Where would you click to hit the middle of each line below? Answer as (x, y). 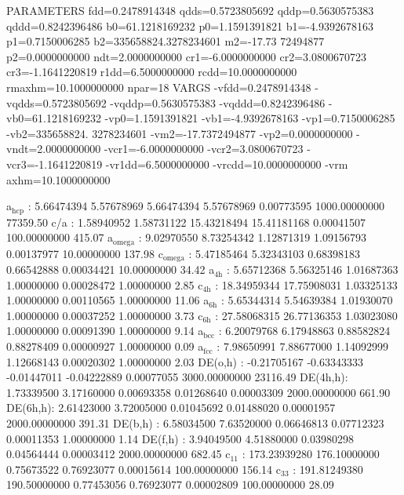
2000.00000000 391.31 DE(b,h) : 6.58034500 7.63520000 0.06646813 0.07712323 (195, 423)
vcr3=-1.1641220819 (55, 164)
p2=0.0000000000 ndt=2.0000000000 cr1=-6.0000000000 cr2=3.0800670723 (186, 56)
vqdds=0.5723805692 (56, 102)
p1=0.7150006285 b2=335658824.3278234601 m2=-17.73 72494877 (166, 41)
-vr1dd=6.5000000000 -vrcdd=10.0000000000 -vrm (227, 164)
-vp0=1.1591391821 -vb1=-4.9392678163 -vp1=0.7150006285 (250, 118)
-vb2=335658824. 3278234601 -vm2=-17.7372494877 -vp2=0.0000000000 (180, 133)
